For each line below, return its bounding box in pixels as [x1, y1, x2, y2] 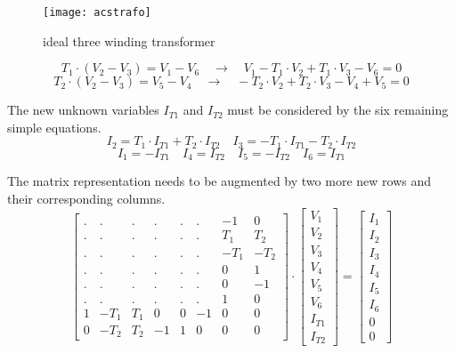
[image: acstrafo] [43, 6, 151, 19]
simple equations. [7, 117, 102, 136]
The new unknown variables [7, 100, 159, 119]
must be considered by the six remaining [227, 100, 449, 119]
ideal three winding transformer [43, 31, 215, 50]
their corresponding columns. [7, 189, 166, 207]
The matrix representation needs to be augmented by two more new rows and [7, 172, 431, 190]
